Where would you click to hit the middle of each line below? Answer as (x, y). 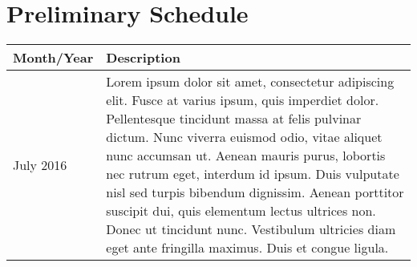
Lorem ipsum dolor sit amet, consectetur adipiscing (250, 82)
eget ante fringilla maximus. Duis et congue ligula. (247, 248)
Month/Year (53, 58)
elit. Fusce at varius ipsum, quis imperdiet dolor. (243, 100)
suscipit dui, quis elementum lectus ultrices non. (241, 211)
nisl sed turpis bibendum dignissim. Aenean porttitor (255, 192)
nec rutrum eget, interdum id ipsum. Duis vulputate (253, 174)
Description (143, 58)
